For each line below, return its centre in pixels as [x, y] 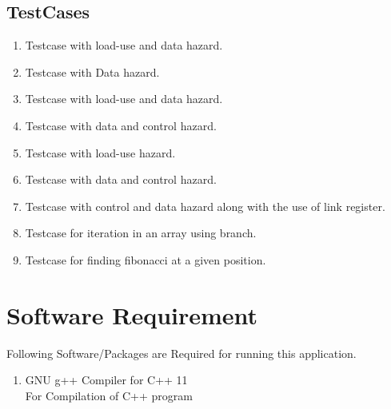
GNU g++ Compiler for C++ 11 [106, 380]
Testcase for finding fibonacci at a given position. [146, 259]
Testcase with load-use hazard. [100, 152]
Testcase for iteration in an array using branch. [141, 233]
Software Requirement [132, 314]
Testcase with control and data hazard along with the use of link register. [205, 206]
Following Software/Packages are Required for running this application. [182, 353]
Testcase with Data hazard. [92, 71]
